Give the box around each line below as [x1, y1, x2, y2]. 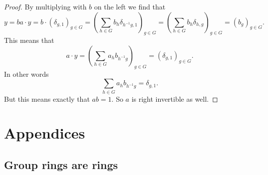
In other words [4, 68, 49, 79]
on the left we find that [94, 1, 166, 11]
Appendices [4, 123, 85, 143]
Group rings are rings [4, 157, 118, 173]
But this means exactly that [4, 93, 90, 104]
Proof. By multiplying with [4, 1, 87, 11]
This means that [4, 35, 54, 45]
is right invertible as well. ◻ [131, 93, 218, 104]
